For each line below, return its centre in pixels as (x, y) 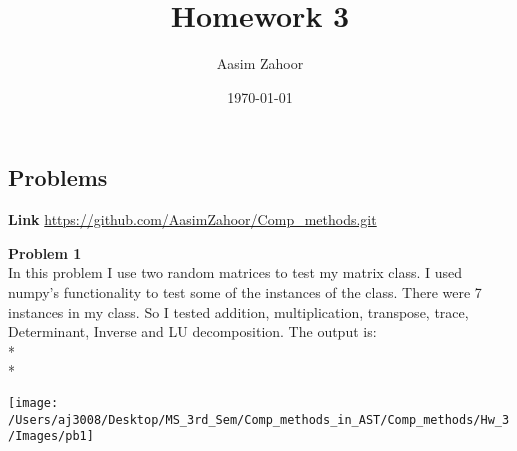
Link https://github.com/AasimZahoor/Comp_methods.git (192, 219)
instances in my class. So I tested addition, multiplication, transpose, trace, (238, 311)
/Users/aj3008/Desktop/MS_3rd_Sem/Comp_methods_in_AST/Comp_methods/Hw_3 (259, 419)
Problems (58, 177)
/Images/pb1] (51, 436)
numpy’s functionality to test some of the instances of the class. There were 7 (245, 291)
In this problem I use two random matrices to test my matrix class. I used (235, 272)
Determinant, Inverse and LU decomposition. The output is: (192, 331)
